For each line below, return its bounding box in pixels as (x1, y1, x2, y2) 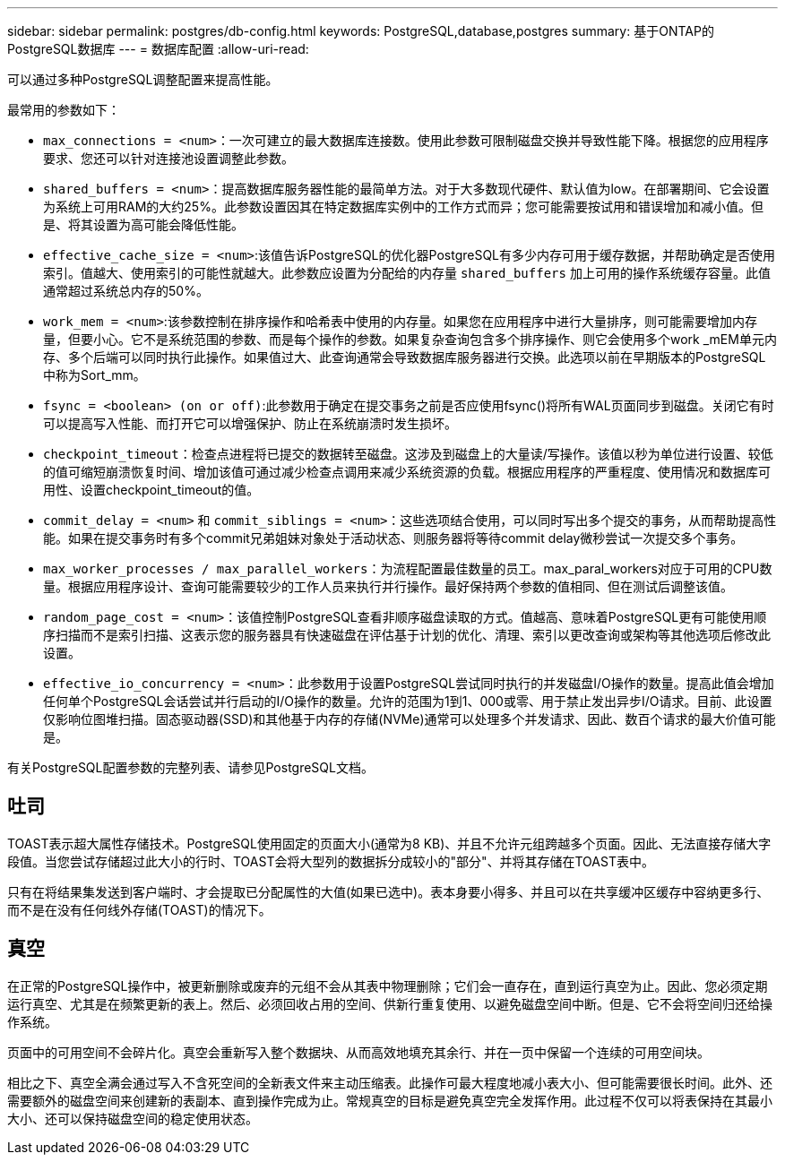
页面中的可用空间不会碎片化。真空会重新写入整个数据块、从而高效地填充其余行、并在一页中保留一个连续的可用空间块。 (7, 1044, 710, 1060)
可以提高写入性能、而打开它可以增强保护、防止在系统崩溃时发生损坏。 (43, 416, 457, 431)
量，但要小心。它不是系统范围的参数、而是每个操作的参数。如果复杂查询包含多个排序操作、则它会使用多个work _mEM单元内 (43, 331, 777, 347)
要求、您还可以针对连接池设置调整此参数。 (43, 151, 294, 166)
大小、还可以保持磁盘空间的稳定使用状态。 (7, 1110, 258, 1126)
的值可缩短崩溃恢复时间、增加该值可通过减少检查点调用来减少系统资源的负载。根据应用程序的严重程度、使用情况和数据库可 (43, 464, 771, 479)
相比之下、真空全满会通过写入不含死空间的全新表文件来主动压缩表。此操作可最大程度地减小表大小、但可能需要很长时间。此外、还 (7, 1074, 772, 1090)
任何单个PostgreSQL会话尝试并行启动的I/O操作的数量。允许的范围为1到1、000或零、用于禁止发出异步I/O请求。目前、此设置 (43, 693, 772, 709)
